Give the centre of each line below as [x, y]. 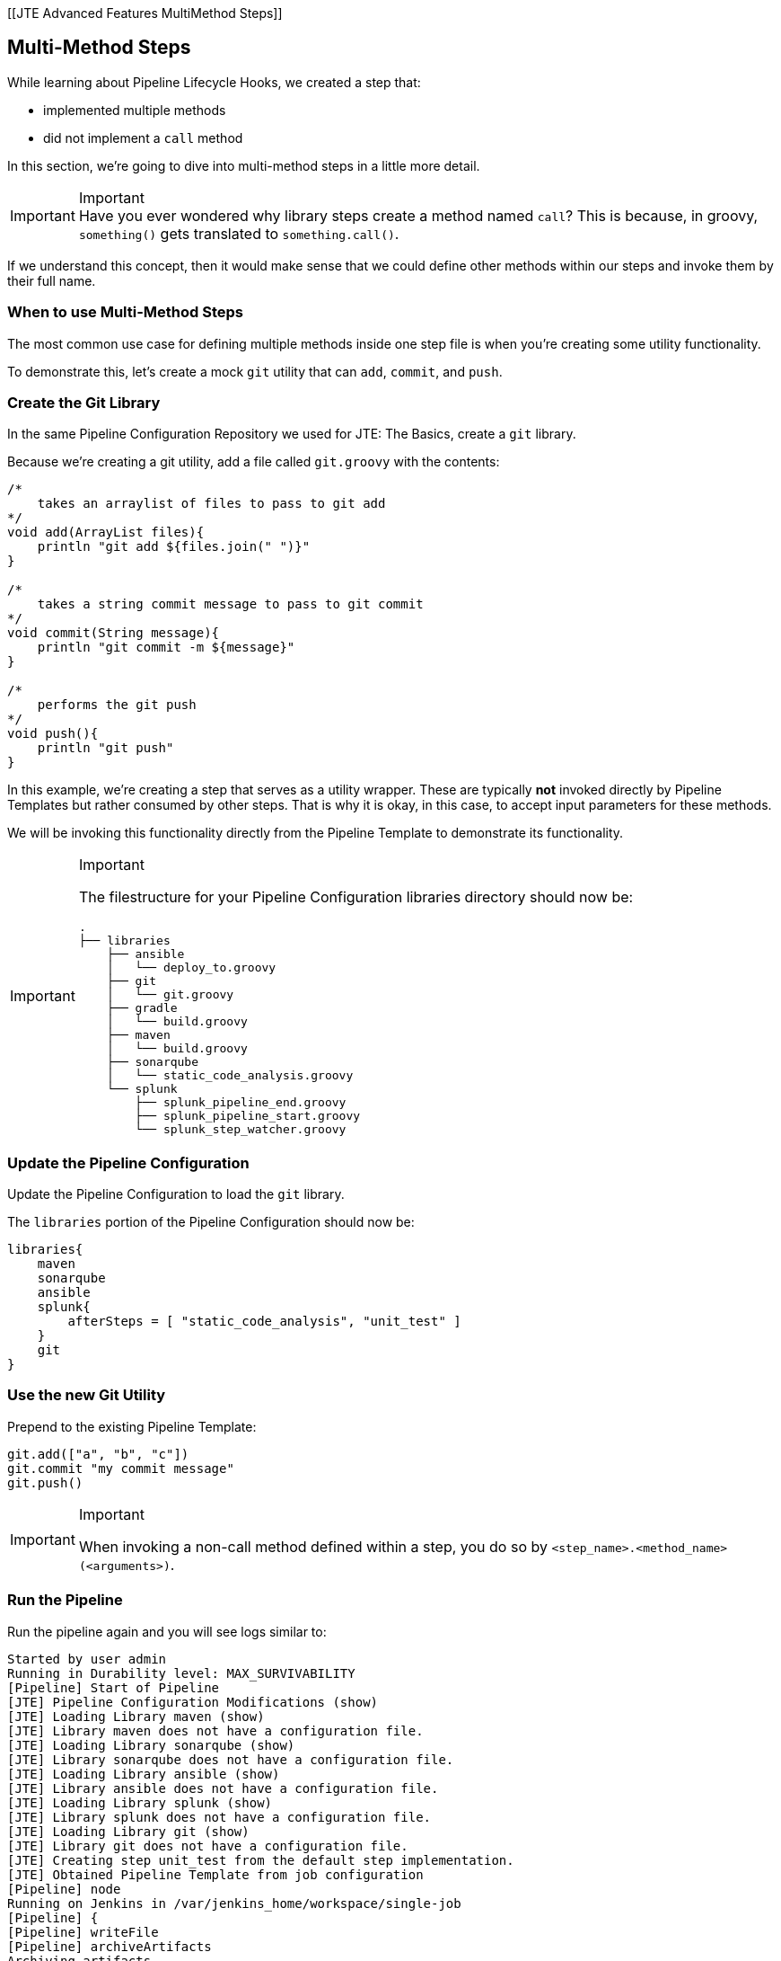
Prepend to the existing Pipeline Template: [132, 1426]
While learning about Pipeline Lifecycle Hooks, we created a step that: [214, 82]
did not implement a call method [143, 138]
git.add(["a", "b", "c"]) [98, 1454]
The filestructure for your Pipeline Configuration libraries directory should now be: [356, 897]
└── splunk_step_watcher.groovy [241, 1130]
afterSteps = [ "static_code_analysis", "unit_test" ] [264, 1322]
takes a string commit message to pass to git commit [230, 604]
